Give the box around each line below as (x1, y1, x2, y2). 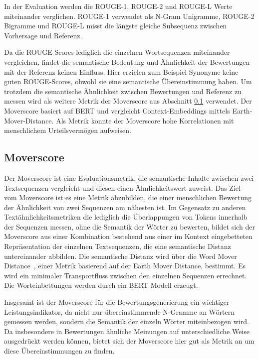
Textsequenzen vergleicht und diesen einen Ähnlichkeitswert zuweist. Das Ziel (4, 182, 241, 193)
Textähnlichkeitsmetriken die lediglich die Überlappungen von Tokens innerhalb (4, 212, 248, 222)
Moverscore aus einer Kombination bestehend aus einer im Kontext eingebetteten (4, 231, 253, 241)
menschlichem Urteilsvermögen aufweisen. (4, 125, 131, 135)
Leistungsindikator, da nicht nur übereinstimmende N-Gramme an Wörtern (4, 306, 235, 317)
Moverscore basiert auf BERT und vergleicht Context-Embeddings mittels (4, 105, 230, 116)
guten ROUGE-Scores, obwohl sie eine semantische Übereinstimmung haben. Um (4, 76, 252, 87)
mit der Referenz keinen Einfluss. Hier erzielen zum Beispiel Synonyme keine (4, 66, 239, 77)
